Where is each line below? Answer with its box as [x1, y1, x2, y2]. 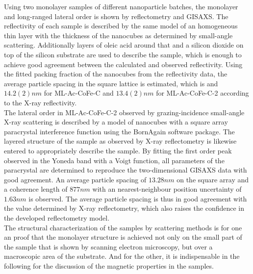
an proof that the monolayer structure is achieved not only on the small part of [4, 232, 242, 242]
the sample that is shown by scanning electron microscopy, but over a [4, 241, 213, 251]
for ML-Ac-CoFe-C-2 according [156, 88, 249, 98]
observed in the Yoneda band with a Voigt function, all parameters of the [4, 155, 225, 165]
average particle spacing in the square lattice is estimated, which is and [4, 78, 218, 88]
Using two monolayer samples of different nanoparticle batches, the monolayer [4, 1, 238, 11]
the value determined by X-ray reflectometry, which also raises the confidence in [4, 203, 244, 213]
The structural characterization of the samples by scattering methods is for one [4, 222, 242, 232]
